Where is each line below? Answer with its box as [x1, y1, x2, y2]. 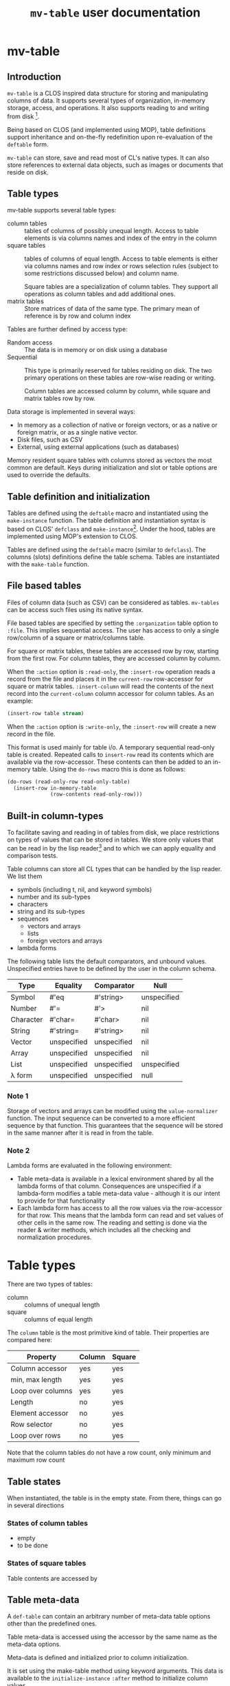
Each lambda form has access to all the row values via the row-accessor [16, 1204, 223, 1212]
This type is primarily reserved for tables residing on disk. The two [24, 366, 212, 375]
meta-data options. [7, 1640, 62, 1648]
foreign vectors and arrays [27, 937, 103, 945]
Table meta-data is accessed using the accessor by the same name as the [7, 1633, 218, 1641]
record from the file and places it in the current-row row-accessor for [7, 675, 204, 683]
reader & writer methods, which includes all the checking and [16, 1226, 191, 1234]
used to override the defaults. [7, 471, 91, 479]
